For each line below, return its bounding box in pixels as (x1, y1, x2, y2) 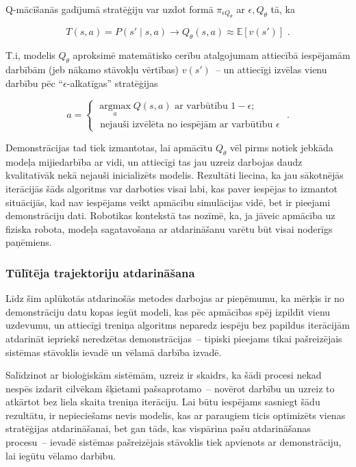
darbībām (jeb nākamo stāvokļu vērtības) (5, 62, 179, 76)
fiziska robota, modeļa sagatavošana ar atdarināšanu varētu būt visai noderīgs (5, 221, 333, 236)
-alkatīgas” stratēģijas (66, 75, 158, 90)
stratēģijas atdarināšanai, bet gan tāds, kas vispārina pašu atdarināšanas (5, 421, 311, 436)
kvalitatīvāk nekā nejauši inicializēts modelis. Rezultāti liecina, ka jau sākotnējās (5, 168, 344, 182)
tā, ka (270, 2, 295, 16)
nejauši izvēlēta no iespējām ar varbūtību (100, 119, 273, 129)
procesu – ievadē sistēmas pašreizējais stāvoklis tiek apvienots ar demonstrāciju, (5, 435, 342, 449)
